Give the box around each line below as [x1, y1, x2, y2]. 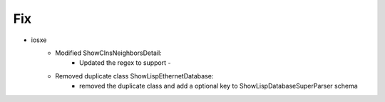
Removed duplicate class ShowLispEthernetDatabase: [55, 71, 214, 80]
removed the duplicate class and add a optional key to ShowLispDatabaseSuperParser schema [79, 82, 358, 91]
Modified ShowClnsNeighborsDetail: [55, 49, 162, 57]
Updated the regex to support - [79, 58, 171, 67]
